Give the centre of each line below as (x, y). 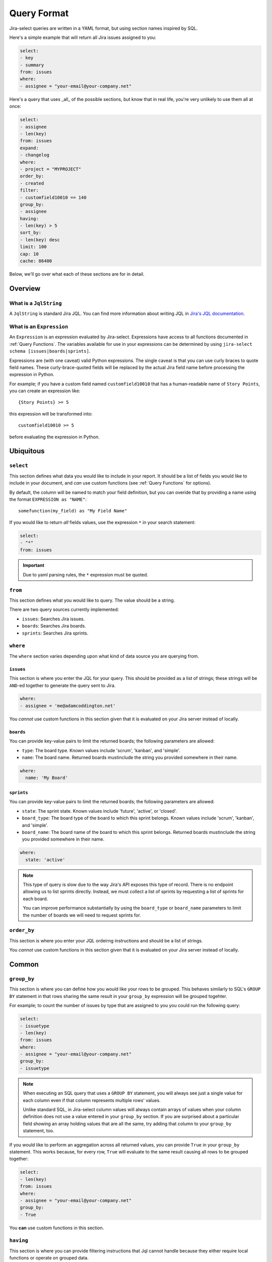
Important (34, 565)
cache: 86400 (36, 261)
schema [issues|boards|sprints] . (50, 351)
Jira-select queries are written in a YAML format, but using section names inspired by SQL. (104, 28)
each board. (35, 899)
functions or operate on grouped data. (49, 1258)
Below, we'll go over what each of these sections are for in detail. (77, 274)
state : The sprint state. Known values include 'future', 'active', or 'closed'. (99, 811)
